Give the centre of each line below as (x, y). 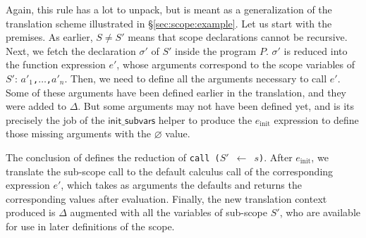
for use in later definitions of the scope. (90, 226)
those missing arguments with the (79, 133)
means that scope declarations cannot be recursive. (238, 37)
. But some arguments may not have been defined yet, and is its (216, 106)
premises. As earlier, (49, 37)
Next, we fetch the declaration (71, 50)
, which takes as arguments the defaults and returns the (181, 185)
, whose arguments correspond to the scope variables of (236, 64)
